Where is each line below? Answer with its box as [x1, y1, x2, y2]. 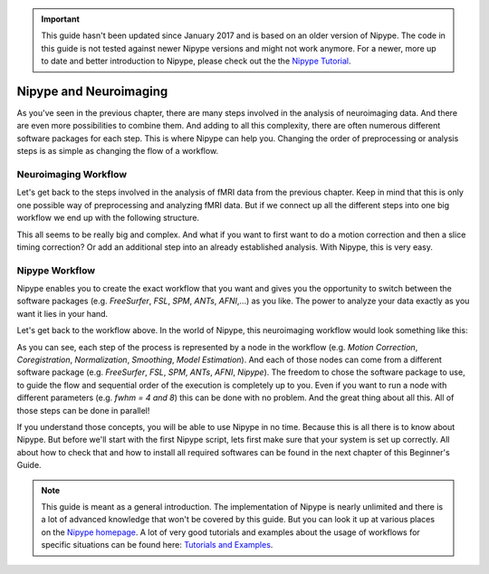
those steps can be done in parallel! [16, 405, 150, 416]
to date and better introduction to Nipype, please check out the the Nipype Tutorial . [41, 55, 351, 67]
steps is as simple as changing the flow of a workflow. [16, 146, 219, 157]
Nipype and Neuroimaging [16, 83, 168, 99]
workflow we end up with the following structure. [16, 213, 199, 224]
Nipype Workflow [16, 263, 95, 276]
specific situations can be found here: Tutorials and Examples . [41, 540, 273, 550]
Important [41, 14, 81, 24]
